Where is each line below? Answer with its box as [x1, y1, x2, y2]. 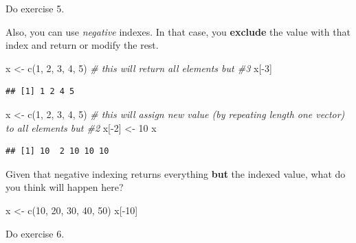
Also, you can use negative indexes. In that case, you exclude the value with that [5, 24, 351, 38]
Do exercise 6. [5, 226, 65, 240]
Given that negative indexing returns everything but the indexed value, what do [5, 166, 346, 181]
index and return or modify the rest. [5, 38, 159, 52]
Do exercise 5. [5, 1, 65, 15]
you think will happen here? [5, 180, 124, 194]
